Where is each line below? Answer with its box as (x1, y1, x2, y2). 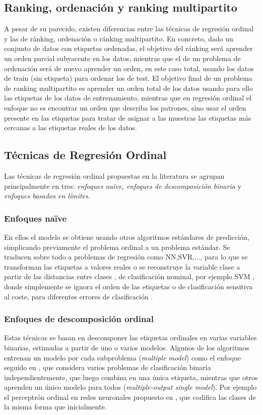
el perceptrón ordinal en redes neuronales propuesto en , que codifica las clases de (4, 391, 256, 402)
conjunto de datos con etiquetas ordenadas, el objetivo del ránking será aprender (4, 43, 253, 54)
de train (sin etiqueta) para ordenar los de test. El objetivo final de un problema (4, 73, 252, 83)
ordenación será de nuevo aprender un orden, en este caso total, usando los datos (4, 63, 254, 73)
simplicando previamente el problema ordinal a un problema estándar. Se (4, 241, 230, 252)
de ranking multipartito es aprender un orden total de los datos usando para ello (4, 82, 253, 93)
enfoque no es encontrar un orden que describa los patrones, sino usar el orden (4, 102, 246, 113)
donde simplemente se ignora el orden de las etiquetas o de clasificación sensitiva (4, 281, 253, 291)
